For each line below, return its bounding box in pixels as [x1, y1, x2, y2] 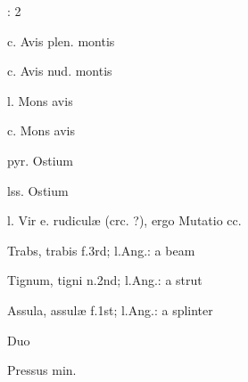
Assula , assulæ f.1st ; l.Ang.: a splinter [7, 300, 213, 319]
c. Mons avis [7, 121, 75, 140]
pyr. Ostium [7, 150, 74, 169]
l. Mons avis [7, 91, 73, 110]
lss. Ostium [7, 181, 69, 199]
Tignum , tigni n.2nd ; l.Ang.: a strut [7, 271, 203, 289]
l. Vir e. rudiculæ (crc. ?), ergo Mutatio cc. [7, 211, 242, 230]
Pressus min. [7, 361, 77, 379]
